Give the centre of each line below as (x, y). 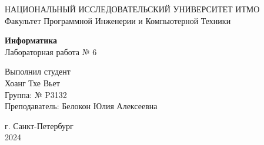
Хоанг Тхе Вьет (32, 82)
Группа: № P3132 (36, 94)
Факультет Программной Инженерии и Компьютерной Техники (118, 20)
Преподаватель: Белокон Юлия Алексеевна (81, 106)
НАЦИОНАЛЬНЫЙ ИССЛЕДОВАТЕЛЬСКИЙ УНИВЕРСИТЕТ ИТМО (132, 9)
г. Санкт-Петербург (39, 125)
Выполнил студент (38, 71)
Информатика (31, 40)
